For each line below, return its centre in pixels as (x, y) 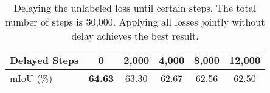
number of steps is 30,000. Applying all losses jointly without (135, 22)
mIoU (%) (31, 78)
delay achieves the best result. (135, 36)
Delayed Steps (44, 60)
